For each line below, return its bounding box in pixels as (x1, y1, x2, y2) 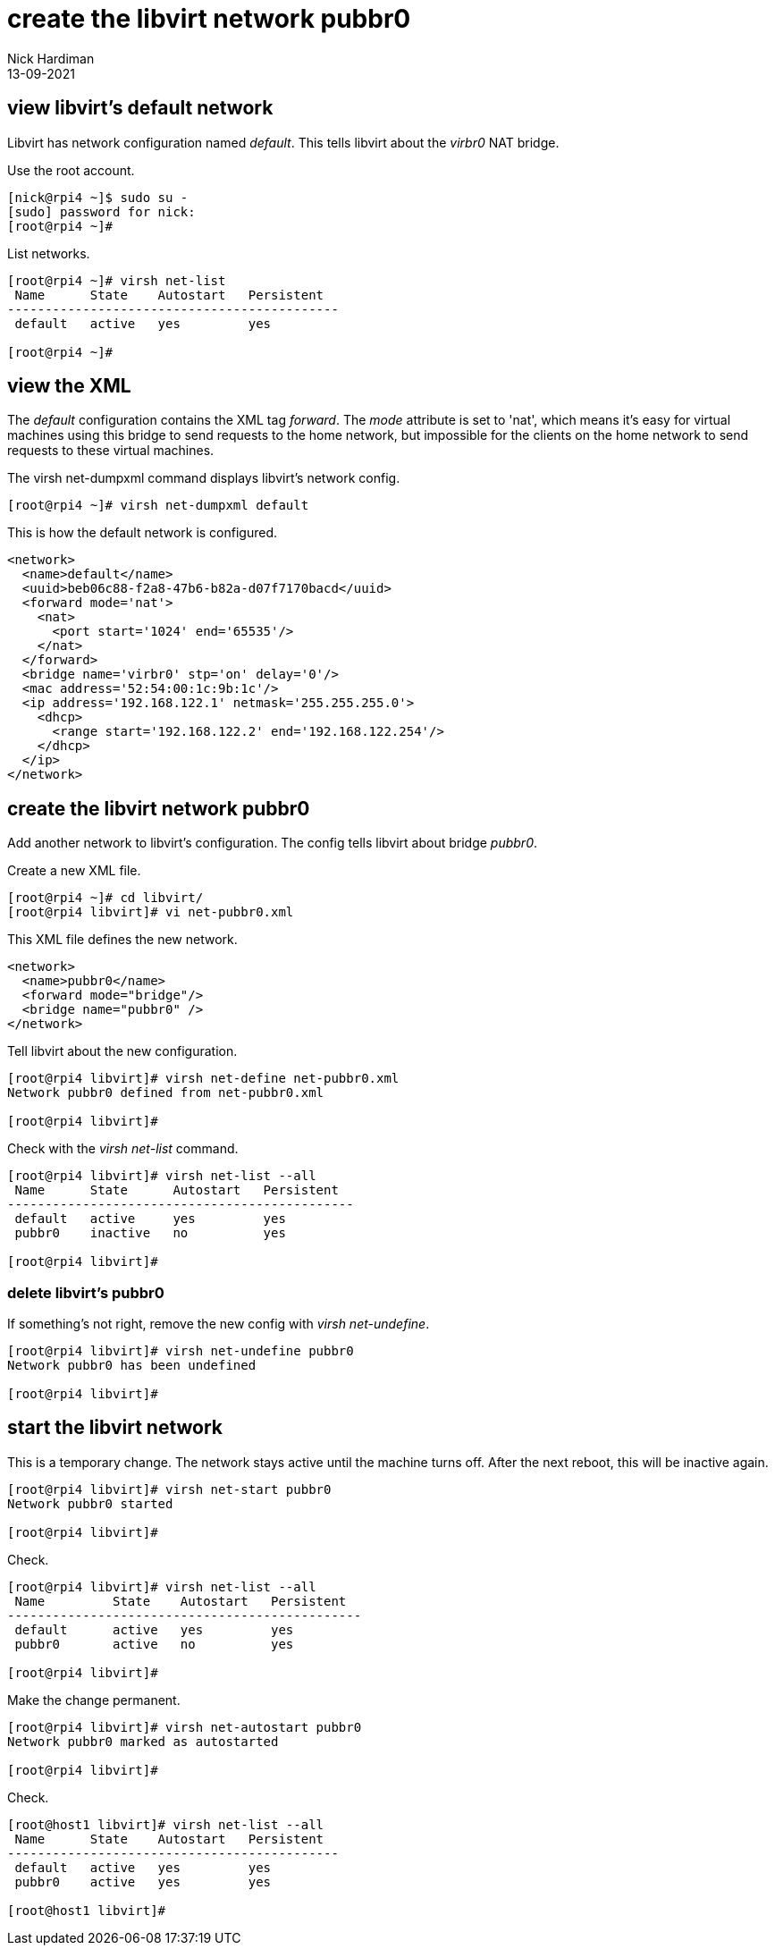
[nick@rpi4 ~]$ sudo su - (7, 190, 189, 205)
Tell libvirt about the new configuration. (7, 1043, 238, 1059)
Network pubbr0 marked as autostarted (7, 1734, 279, 1749)
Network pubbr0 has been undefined (7, 1358, 257, 1373)
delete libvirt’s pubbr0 (7, 1283, 164, 1302)
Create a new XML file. (7, 863, 141, 879)
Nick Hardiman (7, 50, 95, 66)
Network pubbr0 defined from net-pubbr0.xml (7, 1085, 324, 1101)
